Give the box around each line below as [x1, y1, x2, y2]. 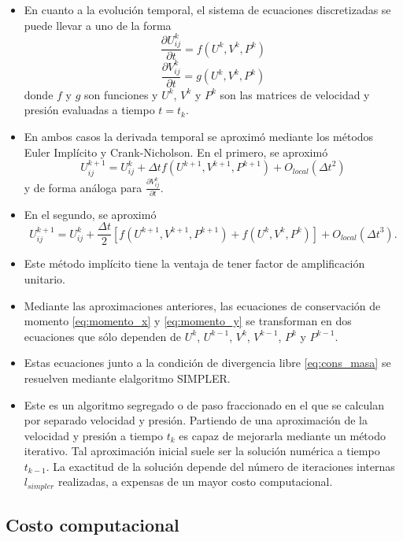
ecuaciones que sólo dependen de [24, 328, 182, 344]
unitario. [24, 270, 65, 287]
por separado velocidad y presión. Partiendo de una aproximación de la [24, 412, 368, 428]
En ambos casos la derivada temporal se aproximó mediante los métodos [24, 128, 374, 144]
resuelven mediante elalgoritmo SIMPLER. [24, 369, 231, 386]
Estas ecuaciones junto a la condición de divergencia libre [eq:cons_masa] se [24, 354, 391, 371]
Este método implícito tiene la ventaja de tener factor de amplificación [24, 255, 365, 272]
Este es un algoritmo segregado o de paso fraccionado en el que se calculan [24, 396, 384, 413]
